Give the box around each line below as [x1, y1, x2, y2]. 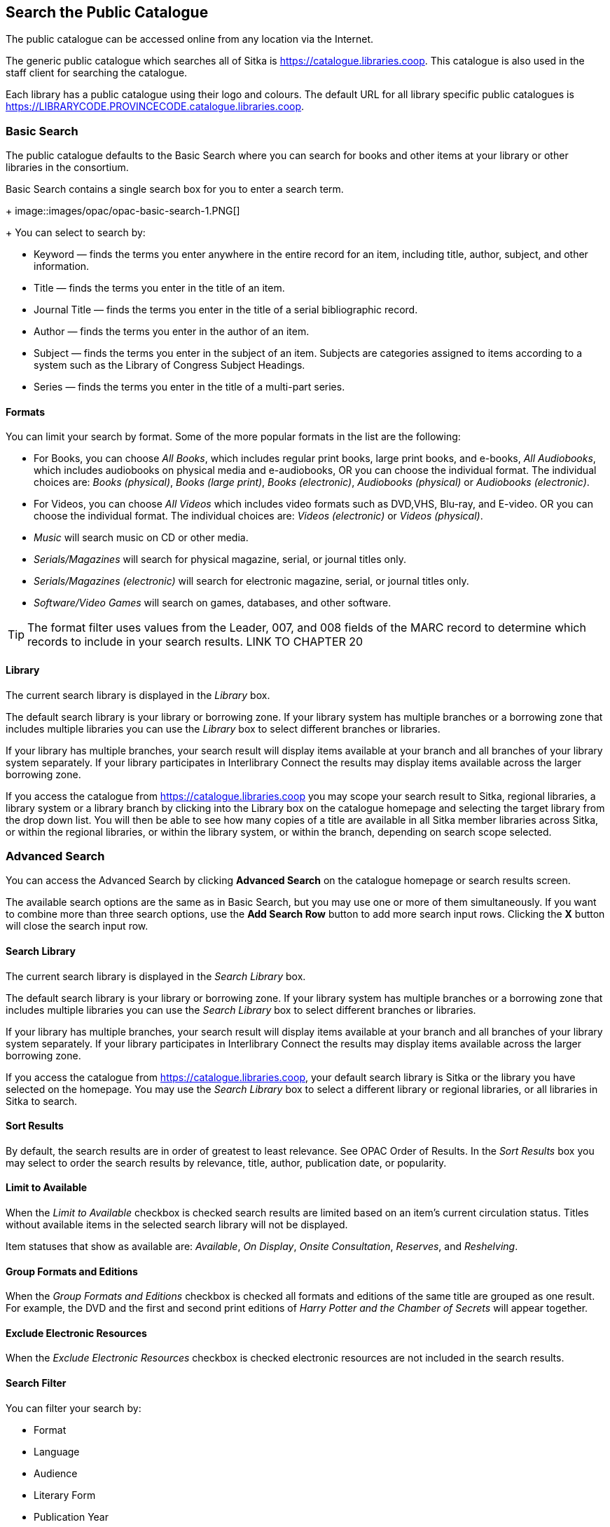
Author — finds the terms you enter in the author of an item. [34, 325, 310, 338]
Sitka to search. [6, 1094, 78, 1107]
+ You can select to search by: [6, 226, 146, 239]
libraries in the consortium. [6, 161, 129, 174]
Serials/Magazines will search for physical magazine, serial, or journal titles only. [34, 553, 406, 566]
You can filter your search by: [6, 1402, 141, 1414]
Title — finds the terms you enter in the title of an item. [34, 282, 285, 294]
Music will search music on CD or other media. [34, 531, 249, 544]
